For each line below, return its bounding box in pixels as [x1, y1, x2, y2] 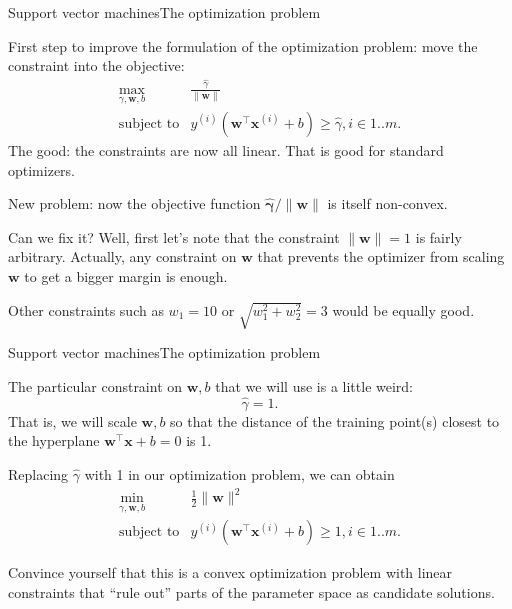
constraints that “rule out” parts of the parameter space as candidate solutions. [8, 582, 495, 603]
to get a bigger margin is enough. [24, 265, 228, 286]
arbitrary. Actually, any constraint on [8, 246, 237, 267]
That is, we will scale [8, 410, 137, 431]
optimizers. [8, 159, 76, 180]
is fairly [415, 226, 462, 247]
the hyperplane [8, 430, 100, 451]
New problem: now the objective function [8, 193, 261, 214]
